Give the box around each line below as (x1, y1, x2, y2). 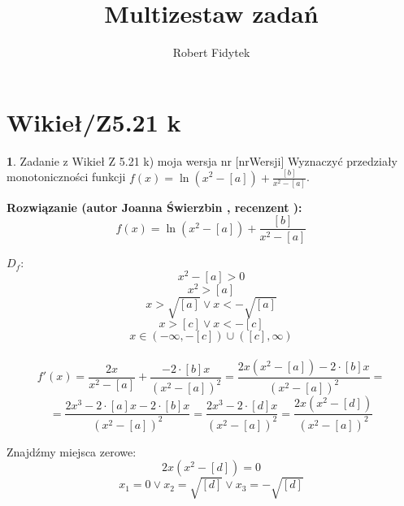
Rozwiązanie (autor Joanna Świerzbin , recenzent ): (7, 198, 302, 215)
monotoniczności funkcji (7, 168, 126, 185)
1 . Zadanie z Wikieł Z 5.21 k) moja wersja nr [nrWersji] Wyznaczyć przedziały (7, 152, 397, 169)
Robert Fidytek (172, 44, 250, 61)
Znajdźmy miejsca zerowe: (7, 443, 137, 460)
